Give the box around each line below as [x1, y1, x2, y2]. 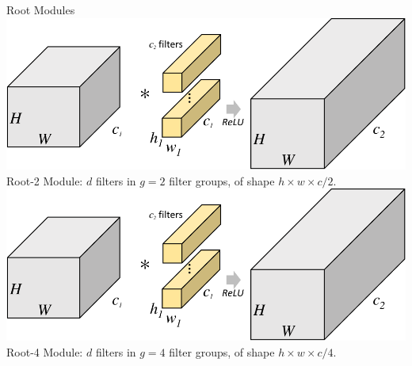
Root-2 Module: [6, 172, 83, 189]
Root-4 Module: [6, 343, 83, 360]
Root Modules [6, 2, 75, 17]
